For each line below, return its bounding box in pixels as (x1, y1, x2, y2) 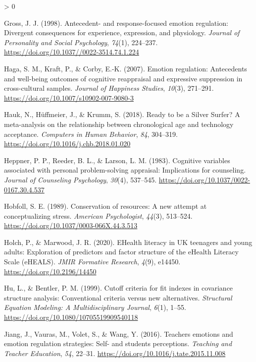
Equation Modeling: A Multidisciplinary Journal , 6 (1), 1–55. (4, 302, 186, 312)
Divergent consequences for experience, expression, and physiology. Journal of (4, 27, 240, 38)
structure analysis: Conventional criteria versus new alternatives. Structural (4, 292, 232, 302)
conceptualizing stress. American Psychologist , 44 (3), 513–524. (4, 210, 193, 221)
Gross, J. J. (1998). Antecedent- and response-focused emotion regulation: (4, 17, 228, 28)
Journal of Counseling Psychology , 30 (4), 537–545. (4, 174, 157, 184)
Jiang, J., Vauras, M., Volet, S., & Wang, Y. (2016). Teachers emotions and (4, 328, 233, 339)
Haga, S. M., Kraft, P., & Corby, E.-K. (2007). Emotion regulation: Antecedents (4, 63, 247, 73)
